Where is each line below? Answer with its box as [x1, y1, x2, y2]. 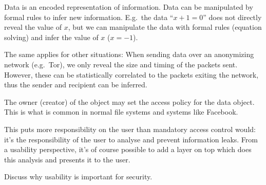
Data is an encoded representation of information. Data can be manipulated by [4, 2, 253, 12]
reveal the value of [4, 22, 62, 32]
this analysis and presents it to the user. [4, 154, 130, 164]
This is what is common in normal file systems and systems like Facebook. [4, 106, 238, 117]
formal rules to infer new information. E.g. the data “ [4, 11, 174, 22]
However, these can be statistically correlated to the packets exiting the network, [4, 69, 259, 80]
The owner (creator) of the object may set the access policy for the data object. [4, 96, 255, 107]
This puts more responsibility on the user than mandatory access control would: [4, 123, 256, 134]
